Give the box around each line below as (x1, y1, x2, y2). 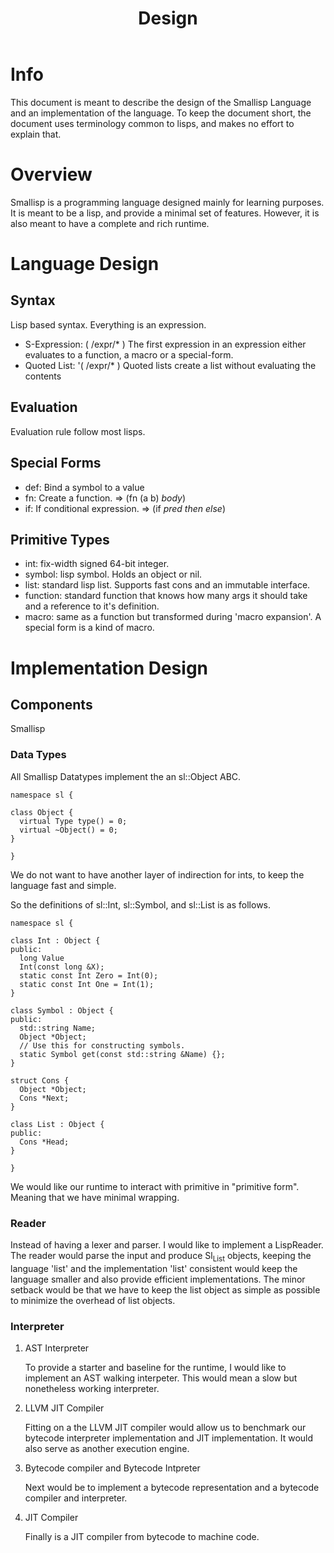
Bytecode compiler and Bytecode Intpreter (24, 1462, 201, 1474)
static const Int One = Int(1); (19, 979, 155, 989)
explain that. (10, 128, 62, 140)
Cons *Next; (19, 1093, 70, 1103)
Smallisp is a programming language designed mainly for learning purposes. (10, 196, 325, 208)
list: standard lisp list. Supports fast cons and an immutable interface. (24, 579, 311, 591)
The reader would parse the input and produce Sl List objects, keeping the (10, 1249, 312, 1264)
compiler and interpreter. (24, 1492, 128, 1504)
